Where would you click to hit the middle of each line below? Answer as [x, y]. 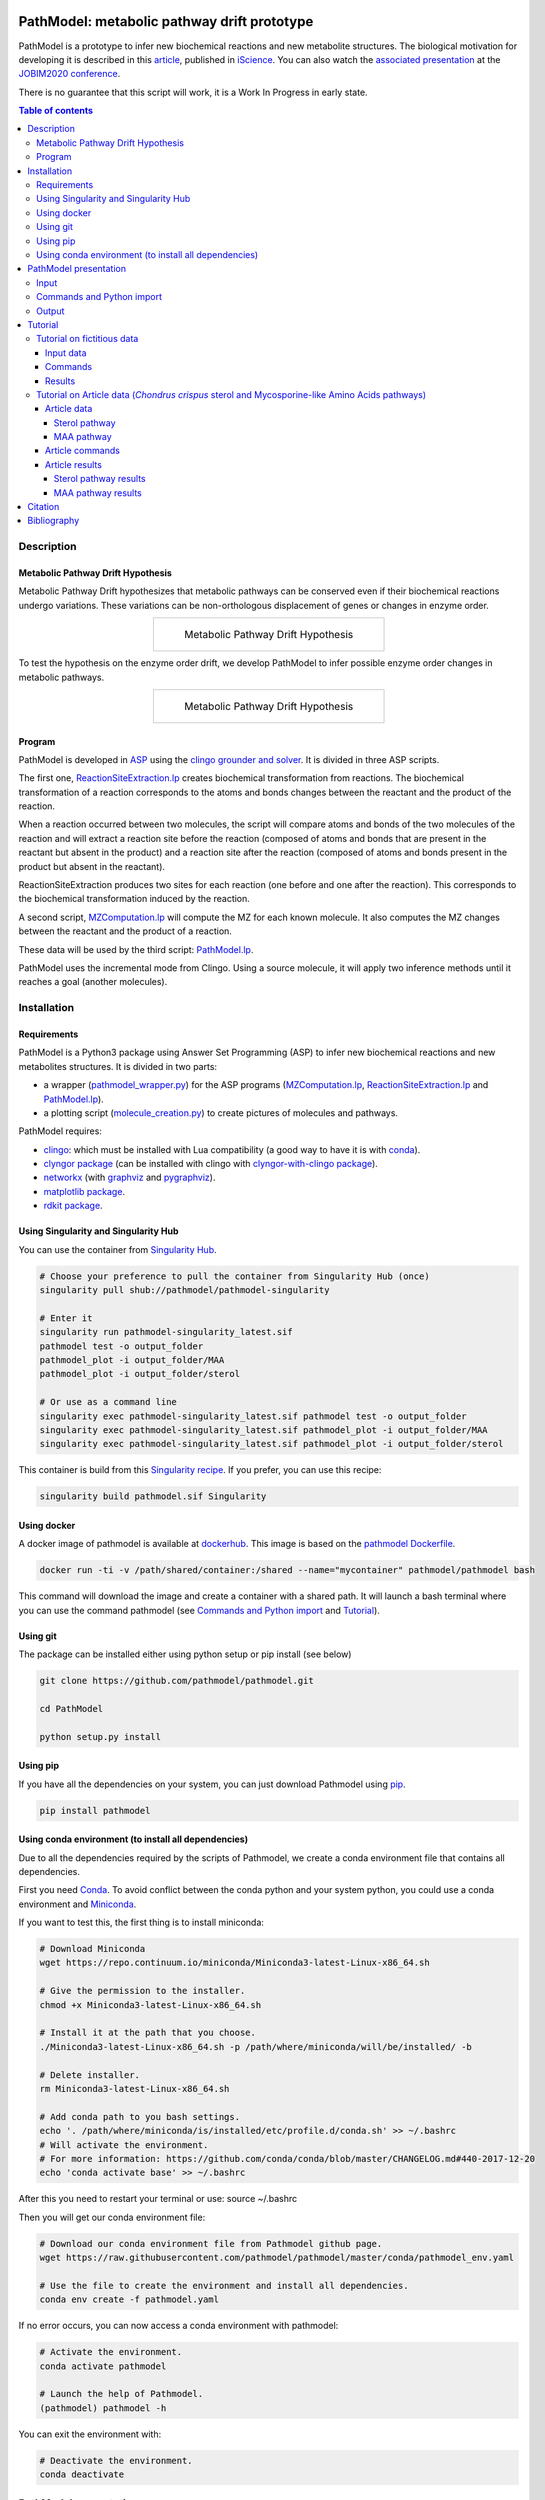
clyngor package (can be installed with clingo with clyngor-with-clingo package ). [211, 1164]
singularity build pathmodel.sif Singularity [153, 1496]
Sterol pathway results [99, 479]
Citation [43, 507]
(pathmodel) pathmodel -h [103, 2408]
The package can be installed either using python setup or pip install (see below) [185, 1654]
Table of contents [56, 111]
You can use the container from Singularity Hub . [117, 1249]
